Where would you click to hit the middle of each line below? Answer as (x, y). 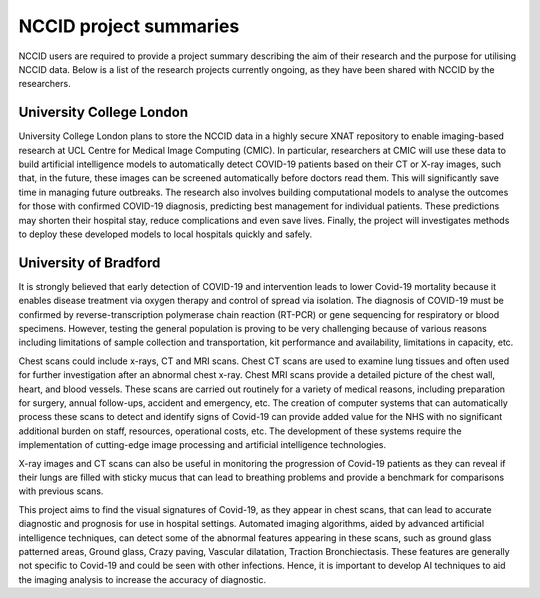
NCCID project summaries (129, 26)
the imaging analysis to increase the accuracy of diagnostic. (142, 579)
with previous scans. (61, 491)
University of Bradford (89, 262)
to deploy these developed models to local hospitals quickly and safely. (165, 234)
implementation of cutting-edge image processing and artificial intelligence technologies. (202, 445)
